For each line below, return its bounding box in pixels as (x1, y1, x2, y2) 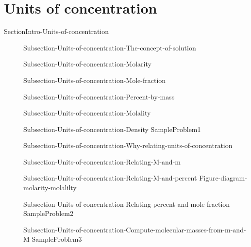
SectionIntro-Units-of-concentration (4, 26, 109, 36)
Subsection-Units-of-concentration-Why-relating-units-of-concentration (23, 140, 233, 150)
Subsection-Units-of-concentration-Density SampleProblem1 (23, 124, 201, 134)
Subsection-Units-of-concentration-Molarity (23, 59, 151, 69)
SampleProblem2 (23, 208, 73, 218)
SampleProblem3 (32, 234, 82, 244)
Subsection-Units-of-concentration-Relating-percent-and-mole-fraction (23, 198, 230, 209)
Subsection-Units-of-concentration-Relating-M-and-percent (23, 173, 197, 183)
